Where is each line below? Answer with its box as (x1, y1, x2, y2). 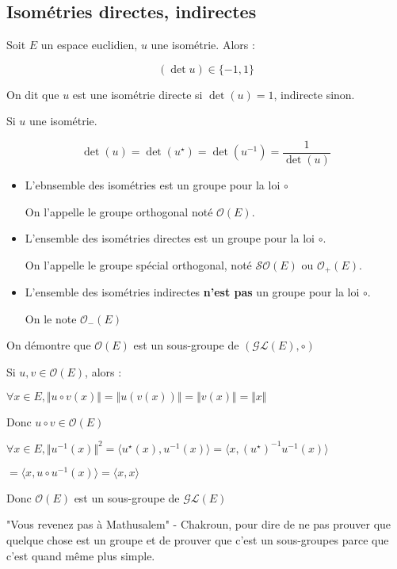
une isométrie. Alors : (151, 36, 255, 53)
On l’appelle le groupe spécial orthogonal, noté (25, 256, 252, 273)
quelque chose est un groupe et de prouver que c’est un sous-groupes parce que (6, 532, 389, 548)
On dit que (6, 86, 59, 102)
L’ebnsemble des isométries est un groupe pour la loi (25, 177, 281, 193)
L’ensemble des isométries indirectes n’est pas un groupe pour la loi (25, 284, 360, 300)
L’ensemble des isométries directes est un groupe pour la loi (25, 230, 315, 246)
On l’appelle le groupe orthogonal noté (25, 203, 213, 220)
